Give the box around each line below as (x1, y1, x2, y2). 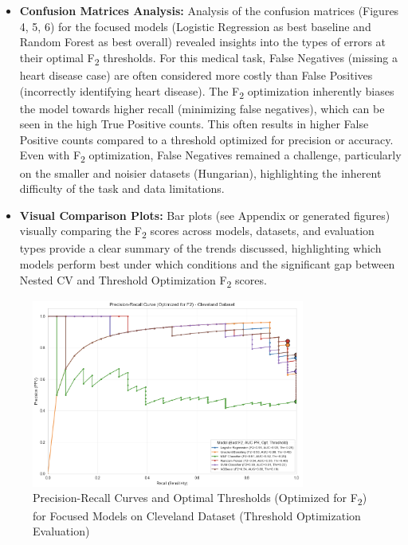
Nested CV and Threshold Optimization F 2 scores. (19, 271, 267, 290)
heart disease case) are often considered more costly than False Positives (19, 66, 373, 83)
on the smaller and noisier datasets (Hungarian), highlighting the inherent (19, 164, 382, 181)
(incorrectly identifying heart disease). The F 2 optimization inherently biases (19, 82, 394, 101)
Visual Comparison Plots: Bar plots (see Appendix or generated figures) (19, 206, 390, 223)
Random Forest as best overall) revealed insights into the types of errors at (19, 33, 386, 50)
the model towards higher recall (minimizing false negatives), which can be (19, 100, 385, 116)
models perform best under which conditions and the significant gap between (19, 256, 395, 272)
